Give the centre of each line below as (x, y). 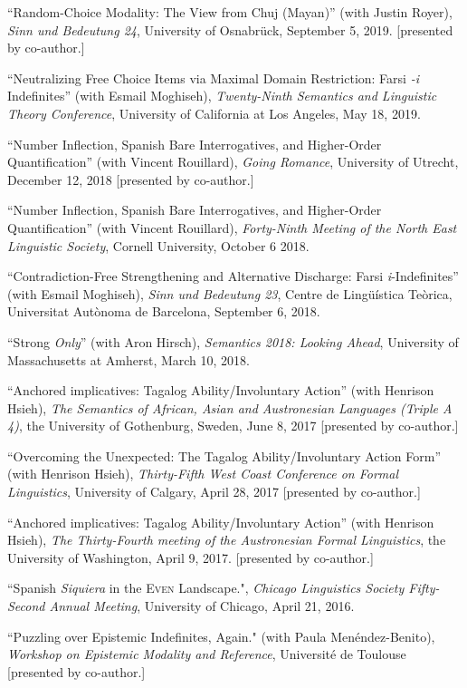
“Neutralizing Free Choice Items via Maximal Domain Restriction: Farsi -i (213, 78)
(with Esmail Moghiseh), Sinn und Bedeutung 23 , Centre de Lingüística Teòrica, (230, 293)
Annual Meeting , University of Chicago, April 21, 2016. (202, 606)
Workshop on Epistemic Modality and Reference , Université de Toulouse (207, 654)
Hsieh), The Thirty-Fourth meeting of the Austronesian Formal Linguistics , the (227, 540)
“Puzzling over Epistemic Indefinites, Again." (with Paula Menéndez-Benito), (221, 636)
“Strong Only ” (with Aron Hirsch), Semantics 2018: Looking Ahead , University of (233, 341)
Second (26, 606)
